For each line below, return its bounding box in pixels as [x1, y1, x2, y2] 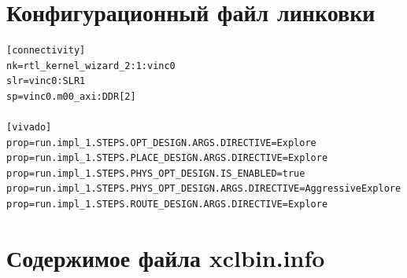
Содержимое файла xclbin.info [6, 241, 325, 273]
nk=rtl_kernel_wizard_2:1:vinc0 [6, 60, 176, 71]
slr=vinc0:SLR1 [6, 75, 86, 87]
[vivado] [6, 122, 52, 134]
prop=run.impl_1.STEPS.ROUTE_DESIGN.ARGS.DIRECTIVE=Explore [6, 199, 328, 210]
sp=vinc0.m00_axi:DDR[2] [6, 90, 136, 102]
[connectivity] [6, 45, 86, 57]
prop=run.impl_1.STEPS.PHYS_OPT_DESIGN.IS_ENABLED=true [6, 167, 305, 179]
